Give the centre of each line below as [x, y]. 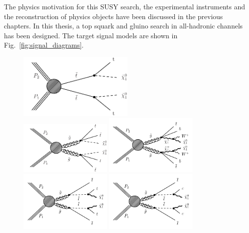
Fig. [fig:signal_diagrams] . [44, 45]
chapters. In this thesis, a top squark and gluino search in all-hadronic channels [124, 26]
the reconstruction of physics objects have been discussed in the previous [113, 16]
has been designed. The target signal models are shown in [91, 35]
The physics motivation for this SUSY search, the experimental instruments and [125, 6]
